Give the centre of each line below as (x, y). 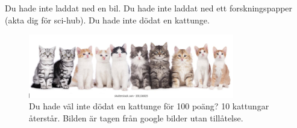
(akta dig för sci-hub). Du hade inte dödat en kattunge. (107, 20)
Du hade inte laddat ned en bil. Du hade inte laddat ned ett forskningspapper (149, 8)
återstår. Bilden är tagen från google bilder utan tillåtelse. (136, 117)
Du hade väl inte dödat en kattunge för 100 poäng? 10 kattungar (149, 106)
